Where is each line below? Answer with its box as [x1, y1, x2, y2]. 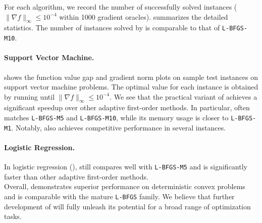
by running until [4, 91, 55, 102]
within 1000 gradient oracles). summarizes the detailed [59, 11, 228, 22]
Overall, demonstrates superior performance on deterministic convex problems [4, 181, 245, 192]
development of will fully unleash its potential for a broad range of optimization [4, 201, 251, 211]
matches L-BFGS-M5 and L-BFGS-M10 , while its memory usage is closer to [4, 112, 229, 123]
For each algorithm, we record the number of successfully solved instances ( [4, 2, 237, 12]
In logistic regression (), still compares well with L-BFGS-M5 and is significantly [4, 161, 247, 172]
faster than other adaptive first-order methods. [4, 171, 148, 182]
